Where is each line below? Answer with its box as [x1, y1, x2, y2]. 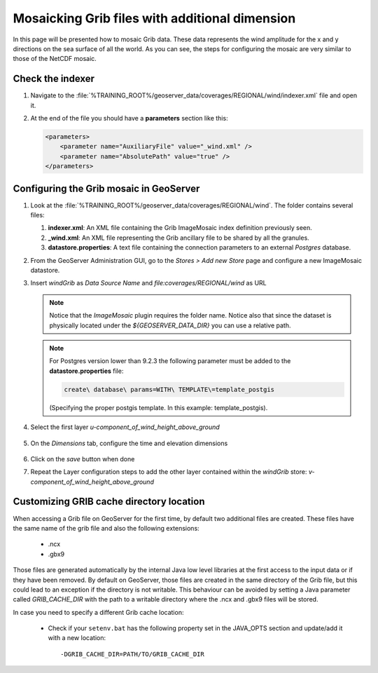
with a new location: [48, 634, 106, 642]
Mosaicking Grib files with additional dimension [13, 11, 296, 26]
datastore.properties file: [49, 367, 124, 375]
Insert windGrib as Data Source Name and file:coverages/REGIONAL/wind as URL [30, 279, 267, 287]
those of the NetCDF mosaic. [13, 55, 97, 63]
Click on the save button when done [30, 454, 135, 463]
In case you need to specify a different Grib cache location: [13, 608, 184, 616]
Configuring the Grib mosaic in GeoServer [13, 182, 200, 194]
